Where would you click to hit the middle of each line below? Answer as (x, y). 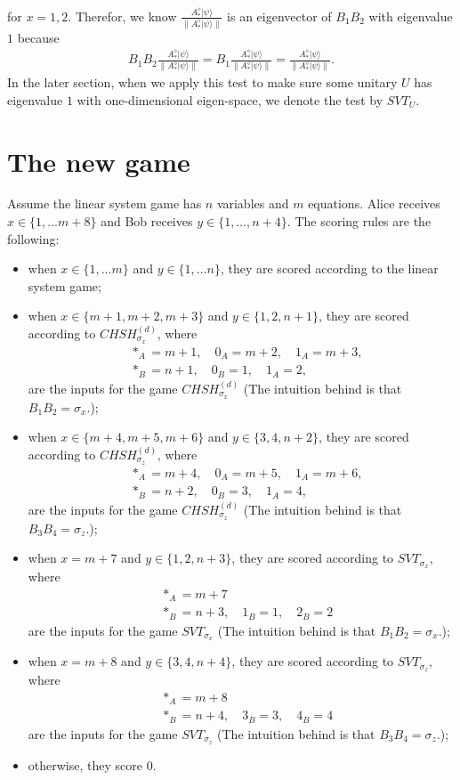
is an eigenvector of (279, 16)
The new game (99, 161)
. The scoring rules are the (359, 221)
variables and (253, 203)
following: (33, 238)
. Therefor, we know (122, 16)
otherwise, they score (85, 764)
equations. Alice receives (374, 203)
